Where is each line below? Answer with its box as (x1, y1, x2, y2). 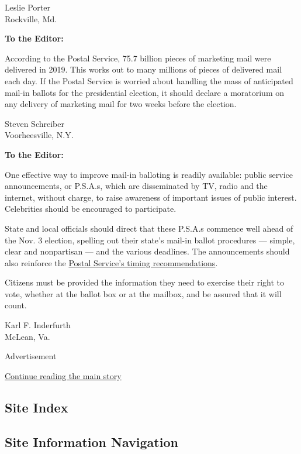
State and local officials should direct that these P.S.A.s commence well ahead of (5, 222, 293, 234)
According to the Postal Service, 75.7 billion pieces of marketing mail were (5, 51, 271, 64)
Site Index (5, 398, 68, 416)
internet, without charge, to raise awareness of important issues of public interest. (5, 191, 297, 203)
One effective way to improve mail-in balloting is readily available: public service (5, 168, 293, 180)
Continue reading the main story (5, 369, 122, 381)
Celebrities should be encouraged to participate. (5, 202, 177, 215)
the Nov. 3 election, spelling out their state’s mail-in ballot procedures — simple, (5, 233, 295, 246)
